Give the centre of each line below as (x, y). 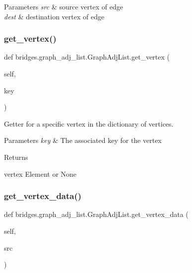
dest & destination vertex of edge (54, 16)
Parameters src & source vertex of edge (64, 6)
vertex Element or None (40, 173)
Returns (16, 157)
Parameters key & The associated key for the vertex (83, 140)
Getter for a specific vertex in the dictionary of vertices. (89, 123)
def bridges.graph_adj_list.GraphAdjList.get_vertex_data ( (96, 214)
